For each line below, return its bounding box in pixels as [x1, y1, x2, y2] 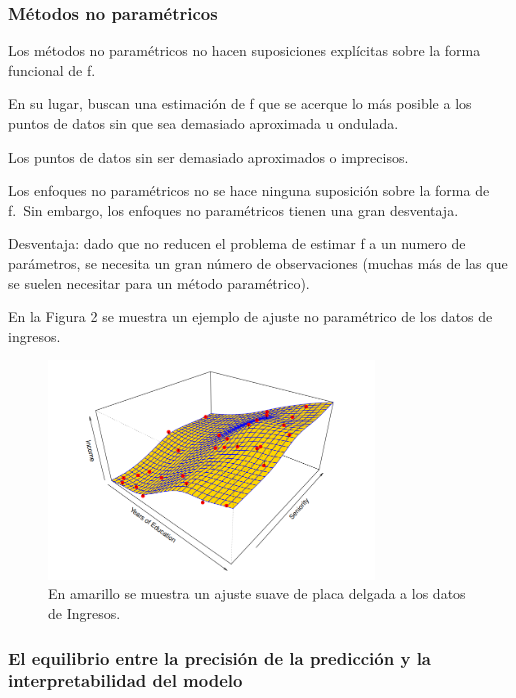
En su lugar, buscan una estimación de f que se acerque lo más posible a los [8, 93, 472, 114]
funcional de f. [8, 59, 96, 80]
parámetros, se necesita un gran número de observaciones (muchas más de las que [8, 252, 508, 273]
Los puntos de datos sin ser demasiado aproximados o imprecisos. [8, 146, 409, 167]
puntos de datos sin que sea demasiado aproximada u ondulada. [8, 113, 399, 133]
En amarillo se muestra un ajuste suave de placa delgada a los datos [48, 583, 466, 604]
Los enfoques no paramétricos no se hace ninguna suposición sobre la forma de [8, 180, 490, 201]
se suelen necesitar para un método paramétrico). [8, 272, 310, 293]
